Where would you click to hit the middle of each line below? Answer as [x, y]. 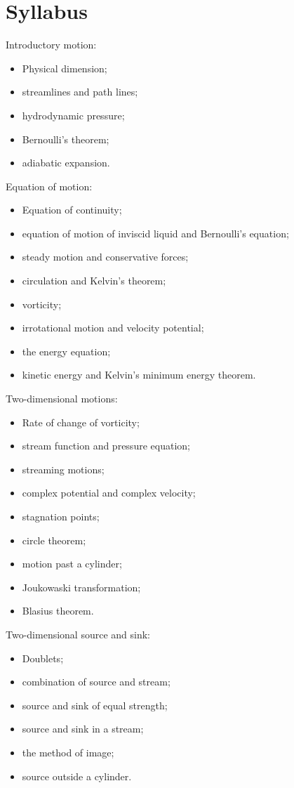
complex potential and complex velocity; [109, 493]
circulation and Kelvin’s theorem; [94, 281]
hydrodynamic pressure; [73, 115]
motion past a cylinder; [72, 564]
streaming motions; [63, 469]
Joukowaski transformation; [81, 587]
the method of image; [68, 752]
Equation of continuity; [72, 210]
